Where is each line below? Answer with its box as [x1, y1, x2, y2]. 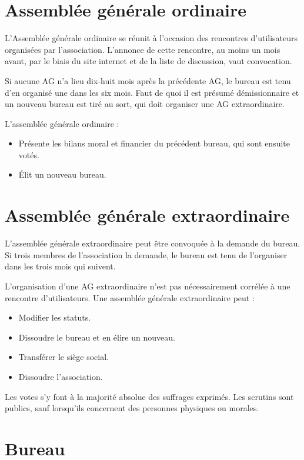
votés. [18, 148, 39, 161]
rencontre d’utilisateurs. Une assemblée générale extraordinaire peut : [5, 291, 255, 304]
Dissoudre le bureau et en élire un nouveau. [18, 331, 175, 343]
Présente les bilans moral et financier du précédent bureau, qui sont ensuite [18, 137, 290, 149]
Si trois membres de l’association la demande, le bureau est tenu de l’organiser [5, 248, 288, 261]
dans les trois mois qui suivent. [5, 260, 116, 272]
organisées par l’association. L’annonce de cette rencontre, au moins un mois [5, 43, 280, 55]
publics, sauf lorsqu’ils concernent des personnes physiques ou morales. [5, 402, 259, 414]
